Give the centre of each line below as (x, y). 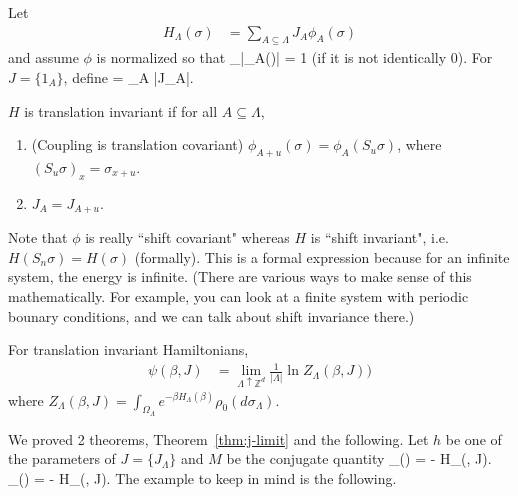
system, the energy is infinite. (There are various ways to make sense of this (240, 276)
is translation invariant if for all (121, 110)
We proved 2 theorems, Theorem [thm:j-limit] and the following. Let (218, 438)
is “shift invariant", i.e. (379, 237)
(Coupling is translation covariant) (137, 144)
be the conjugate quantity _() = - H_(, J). (359, 458)
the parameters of (62, 458)
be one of (473, 438)
